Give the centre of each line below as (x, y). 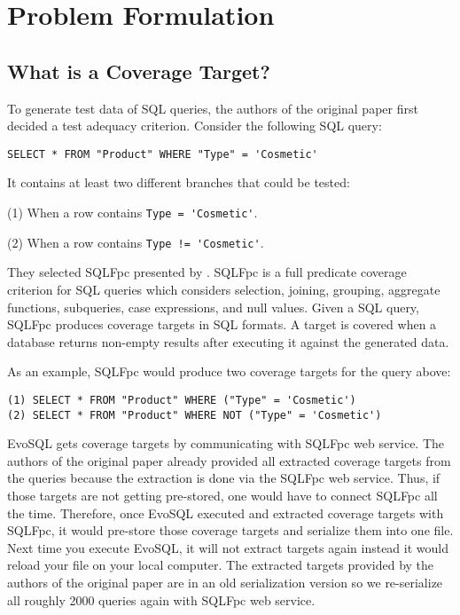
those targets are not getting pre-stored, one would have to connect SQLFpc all (222, 495)
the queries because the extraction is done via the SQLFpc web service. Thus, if (224, 478)
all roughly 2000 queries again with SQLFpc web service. (161, 599)
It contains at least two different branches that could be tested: (179, 182)
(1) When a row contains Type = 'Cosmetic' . (133, 213)
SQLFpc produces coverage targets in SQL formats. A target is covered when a (222, 324)
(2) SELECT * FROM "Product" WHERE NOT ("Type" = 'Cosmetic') (195, 415)
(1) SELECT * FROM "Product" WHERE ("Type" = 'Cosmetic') (182, 400)
